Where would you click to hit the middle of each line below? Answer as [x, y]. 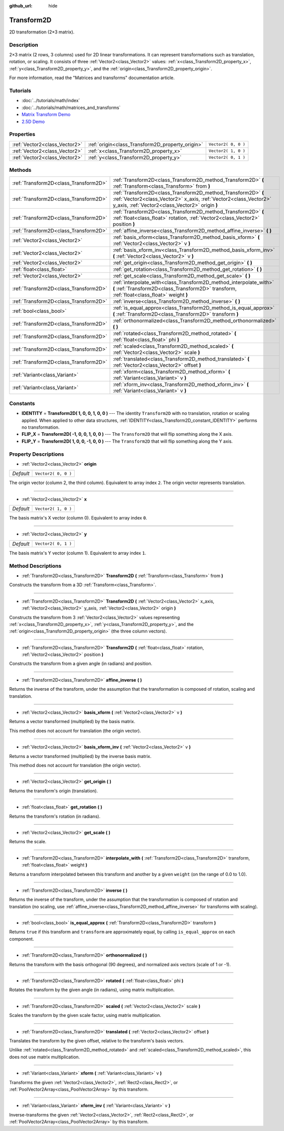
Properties [22, 134]
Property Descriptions [37, 454]
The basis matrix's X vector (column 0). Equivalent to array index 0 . [78, 518]
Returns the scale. [28, 842]
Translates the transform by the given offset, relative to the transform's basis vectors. [97, 1040]
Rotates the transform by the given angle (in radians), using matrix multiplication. [92, 990]
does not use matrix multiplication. [45, 1057]
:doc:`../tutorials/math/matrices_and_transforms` [71, 108]
